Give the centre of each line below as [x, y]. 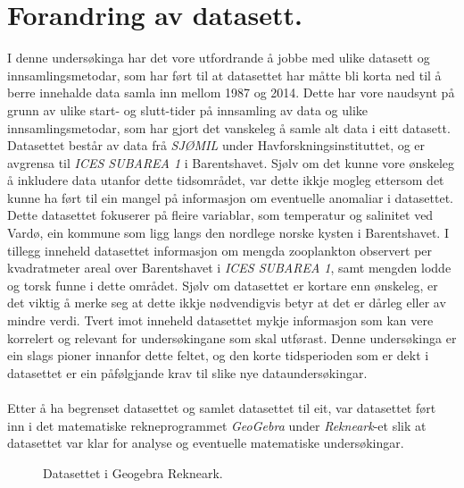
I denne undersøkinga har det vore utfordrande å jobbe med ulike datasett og [219, 58]
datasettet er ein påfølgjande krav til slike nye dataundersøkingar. [187, 372]
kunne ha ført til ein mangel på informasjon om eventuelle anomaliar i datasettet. [231, 197]
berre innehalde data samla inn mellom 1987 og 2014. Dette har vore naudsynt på [231, 93]
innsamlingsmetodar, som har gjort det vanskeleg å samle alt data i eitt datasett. [229, 127]
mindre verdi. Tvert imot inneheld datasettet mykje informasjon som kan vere [220, 320]
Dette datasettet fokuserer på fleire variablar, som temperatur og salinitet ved [220, 215]
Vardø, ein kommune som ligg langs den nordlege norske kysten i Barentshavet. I [228, 233]
